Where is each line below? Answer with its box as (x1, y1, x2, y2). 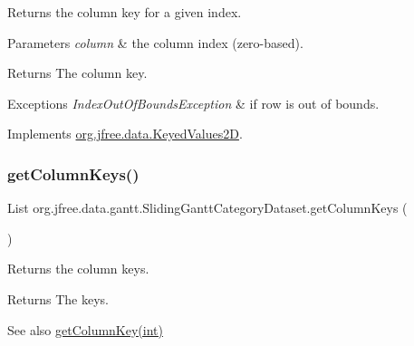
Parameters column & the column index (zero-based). (7, 33, 303, 52)
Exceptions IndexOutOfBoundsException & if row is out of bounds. (7, 93, 380, 112)
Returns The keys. (7, 289, 109, 308)
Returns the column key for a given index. (7, 3, 242, 21)
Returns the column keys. (7, 259, 149, 278)
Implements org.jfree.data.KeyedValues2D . (7, 124, 243, 143)
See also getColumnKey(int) (7, 320, 163, 339)
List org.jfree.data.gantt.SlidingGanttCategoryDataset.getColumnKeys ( (7, 198, 408, 217)
